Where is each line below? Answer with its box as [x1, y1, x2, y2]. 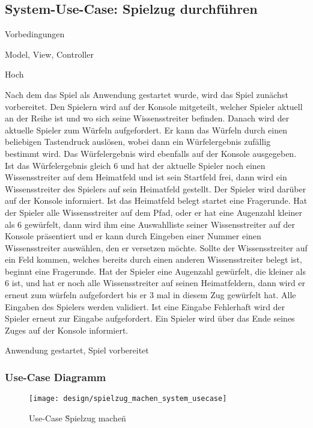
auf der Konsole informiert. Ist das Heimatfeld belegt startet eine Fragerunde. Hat [5, 194, 308, 207]
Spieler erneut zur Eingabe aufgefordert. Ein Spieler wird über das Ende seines [5, 312, 295, 325]
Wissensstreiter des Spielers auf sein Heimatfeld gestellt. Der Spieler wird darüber [5, 182, 306, 195]
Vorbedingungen [5, 28, 65, 40]
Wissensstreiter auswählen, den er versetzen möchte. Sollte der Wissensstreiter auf [5, 241, 308, 254]
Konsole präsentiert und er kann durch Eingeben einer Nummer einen [5, 230, 261, 242]
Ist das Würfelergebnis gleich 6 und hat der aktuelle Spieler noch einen [5, 159, 266, 171]
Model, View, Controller [5, 47, 94, 60]
